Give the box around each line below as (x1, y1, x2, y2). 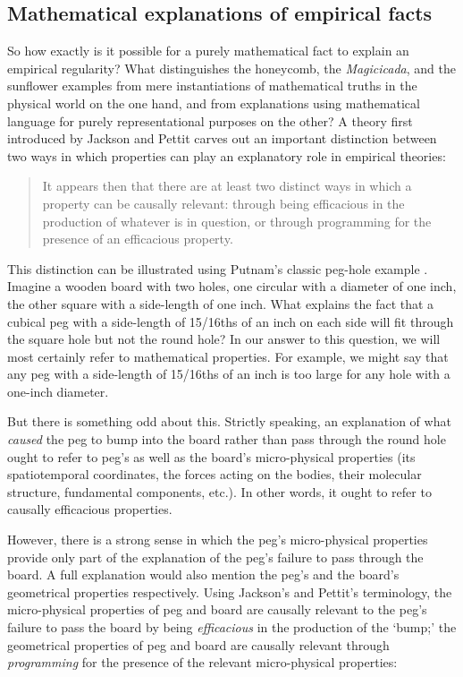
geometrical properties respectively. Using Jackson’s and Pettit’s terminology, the (7, 582, 452, 601)
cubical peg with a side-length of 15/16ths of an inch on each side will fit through (7, 312, 454, 330)
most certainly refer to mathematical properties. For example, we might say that (7, 347, 449, 365)
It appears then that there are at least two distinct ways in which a (42, 176, 412, 195)
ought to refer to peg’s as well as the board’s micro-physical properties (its (7, 447, 416, 466)
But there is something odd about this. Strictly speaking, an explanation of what (7, 412, 451, 431)
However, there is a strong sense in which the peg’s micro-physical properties (7, 530, 428, 549)
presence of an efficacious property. (42, 229, 233, 248)
